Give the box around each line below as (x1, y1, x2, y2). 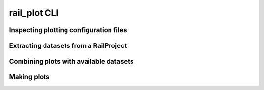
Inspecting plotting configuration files (9, 26, 127, 34)
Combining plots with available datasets (9, 57, 134, 66)
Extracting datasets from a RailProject (9, 42, 127, 50)
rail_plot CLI (9, 7, 59, 18)
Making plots (9, 73, 50, 81)
